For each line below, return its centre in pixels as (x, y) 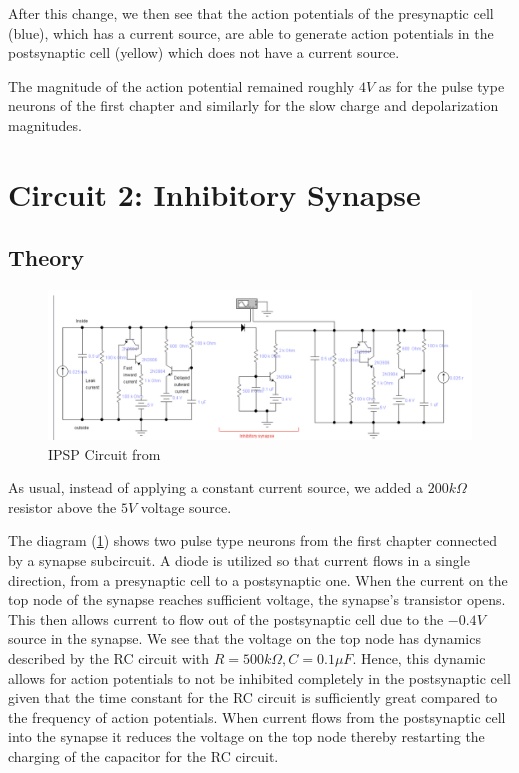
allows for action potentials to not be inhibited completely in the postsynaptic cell (259, 677)
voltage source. (186, 506)
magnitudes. (45, 124)
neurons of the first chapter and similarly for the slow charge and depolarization (253, 105)
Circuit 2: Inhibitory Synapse (214, 193)
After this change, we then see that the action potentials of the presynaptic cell (251, 13)
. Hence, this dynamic (419, 657)
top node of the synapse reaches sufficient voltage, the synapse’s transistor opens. (257, 599)
